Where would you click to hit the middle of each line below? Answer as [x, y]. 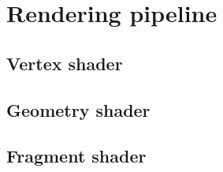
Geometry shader [78, 109]
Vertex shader [65, 63]
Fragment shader [76, 156]
